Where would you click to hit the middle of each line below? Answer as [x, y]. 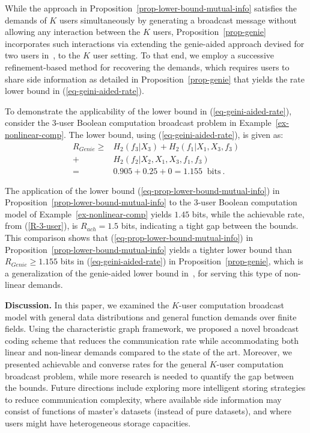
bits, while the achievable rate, [248, 213]
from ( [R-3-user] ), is [41, 226]
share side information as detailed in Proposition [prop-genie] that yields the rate [155, 79]
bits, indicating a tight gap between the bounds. [210, 226]
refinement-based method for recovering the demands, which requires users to [147, 67]
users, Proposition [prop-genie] [209, 32]
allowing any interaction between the [73, 32]
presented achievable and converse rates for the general [106, 363]
